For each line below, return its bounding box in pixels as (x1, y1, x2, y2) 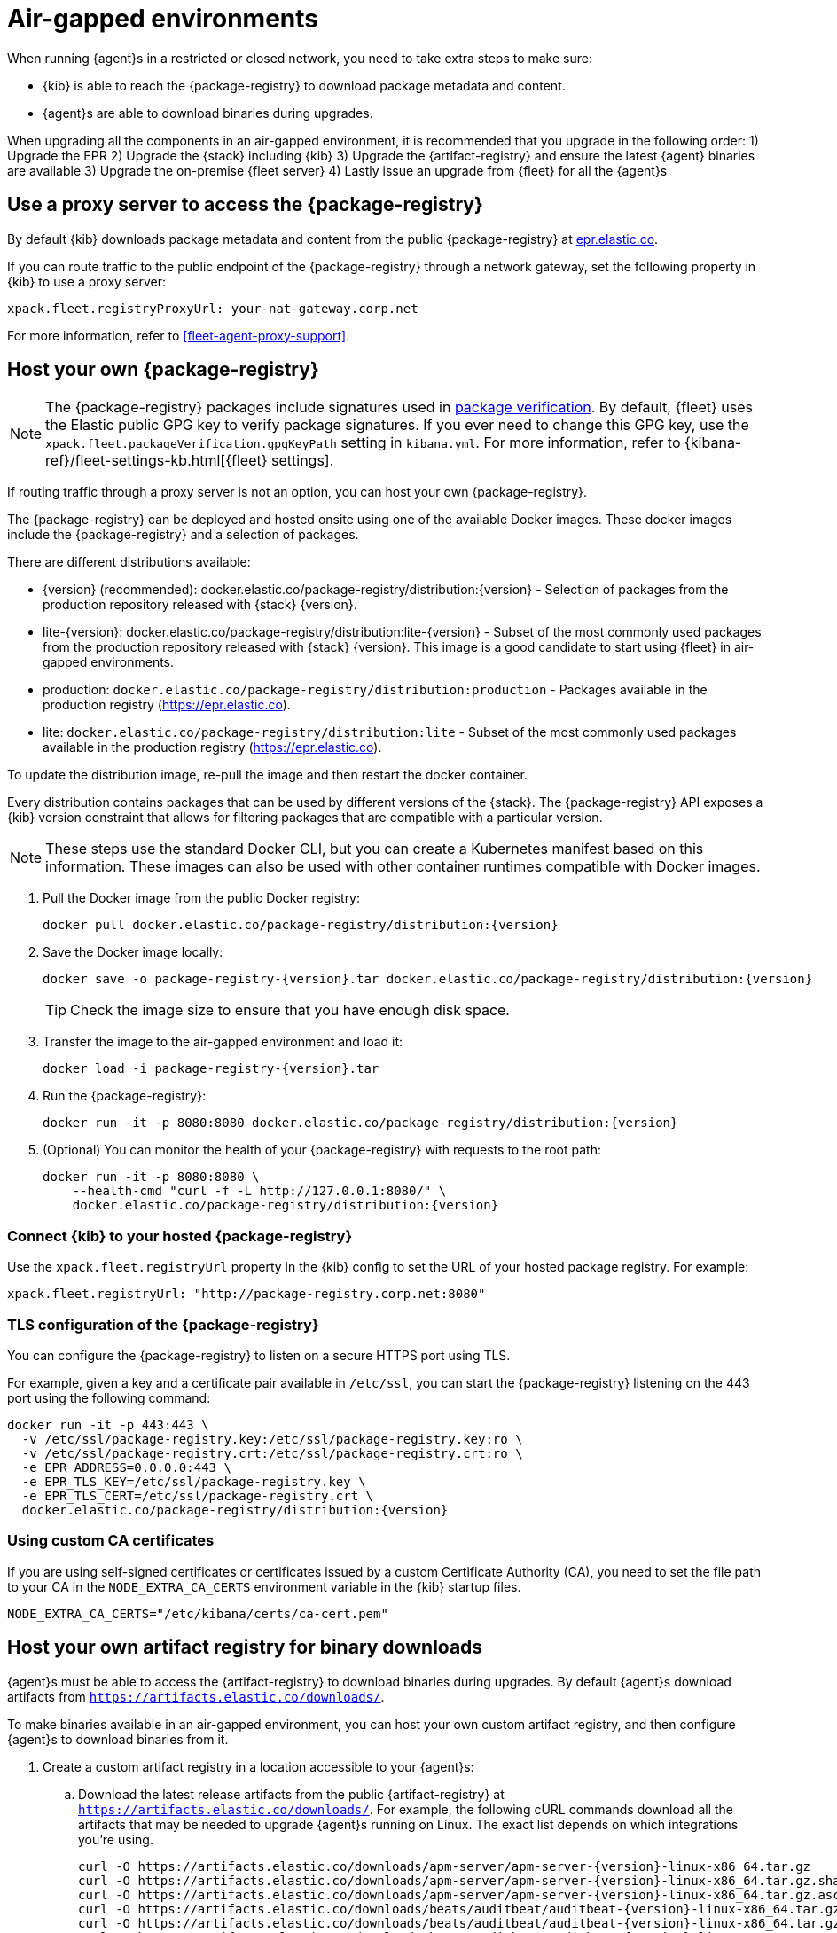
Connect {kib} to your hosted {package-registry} (7, 1226, 353, 1245)
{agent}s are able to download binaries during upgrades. (43, 105, 373, 121)
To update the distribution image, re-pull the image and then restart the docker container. (7, 767, 528, 783)
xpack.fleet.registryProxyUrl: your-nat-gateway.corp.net (7, 301, 418, 316)
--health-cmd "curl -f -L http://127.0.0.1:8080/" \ (72, 1184, 447, 1199)
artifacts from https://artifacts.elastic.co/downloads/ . (7, 1688, 385, 1704)
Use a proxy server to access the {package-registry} (7, 193, 483, 216)
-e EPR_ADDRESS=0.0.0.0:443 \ (21, 1460, 231, 1475)
